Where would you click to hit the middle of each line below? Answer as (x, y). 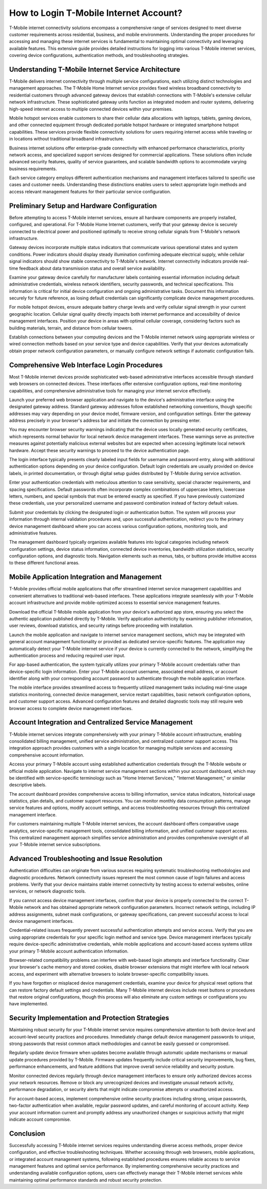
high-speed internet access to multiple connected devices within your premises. (91, 109)
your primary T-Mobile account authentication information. (69, 951)
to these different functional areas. (44, 563)
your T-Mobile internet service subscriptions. (55, 845)
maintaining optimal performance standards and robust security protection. (86, 1180)
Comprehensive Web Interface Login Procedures (86, 365)
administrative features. (33, 533)
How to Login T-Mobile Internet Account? (96, 13)
